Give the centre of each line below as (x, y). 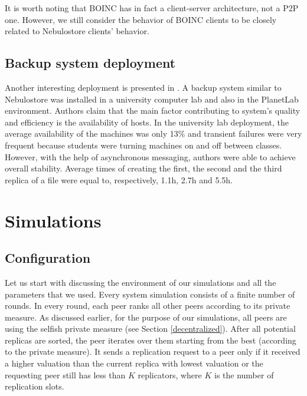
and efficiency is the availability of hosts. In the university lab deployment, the (147, 122)
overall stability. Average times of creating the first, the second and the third (143, 168)
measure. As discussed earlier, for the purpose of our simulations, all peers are (146, 317)
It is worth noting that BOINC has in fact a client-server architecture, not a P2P (152, 8)
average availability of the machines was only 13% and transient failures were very (153, 133)
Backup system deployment (90, 63)
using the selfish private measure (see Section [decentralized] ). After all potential (150, 329)
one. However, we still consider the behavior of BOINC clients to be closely (141, 19)
